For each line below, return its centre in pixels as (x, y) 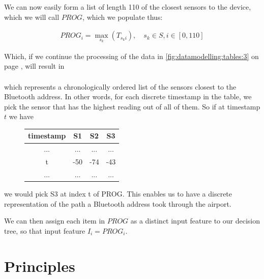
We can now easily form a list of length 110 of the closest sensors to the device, (128, 7)
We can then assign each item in (55, 221)
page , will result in (34, 66)
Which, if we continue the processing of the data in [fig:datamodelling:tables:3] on (131, 56)
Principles (40, 266)
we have (21, 116)
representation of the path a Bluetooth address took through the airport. (118, 203)
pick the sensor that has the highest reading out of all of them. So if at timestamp (132, 106)
